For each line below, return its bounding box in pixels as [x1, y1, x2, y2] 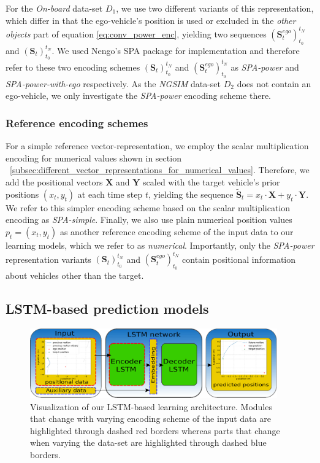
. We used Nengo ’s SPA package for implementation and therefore [51, 44, 300, 56]
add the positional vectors [6, 175, 103, 188]
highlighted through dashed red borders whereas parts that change [30, 424, 280, 437]
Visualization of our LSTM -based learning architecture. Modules [30, 400, 272, 413]
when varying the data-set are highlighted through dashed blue [30, 436, 267, 449]
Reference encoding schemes [6, 115, 148, 130]
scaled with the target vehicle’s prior [143, 175, 280, 188]
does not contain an [237, 77, 311, 90]
